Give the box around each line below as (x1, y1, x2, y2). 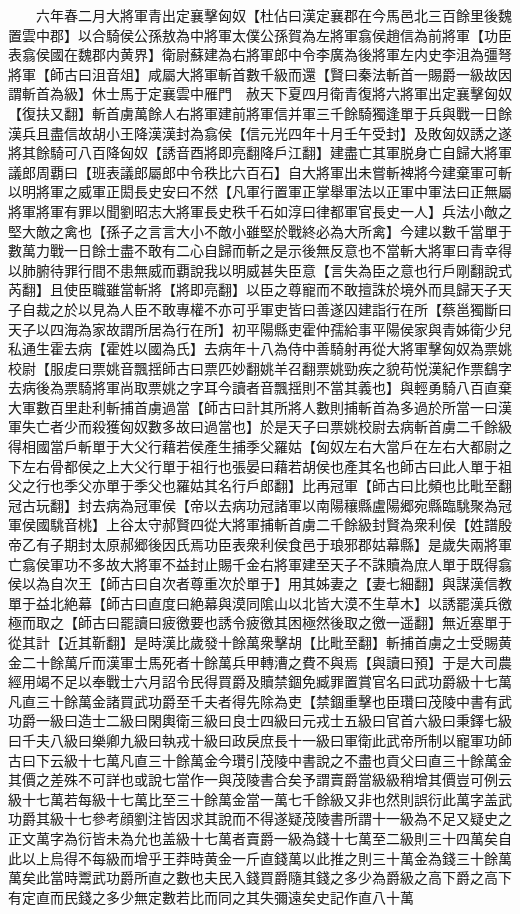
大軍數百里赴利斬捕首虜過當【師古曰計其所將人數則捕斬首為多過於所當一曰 (8, 396, 498, 417)
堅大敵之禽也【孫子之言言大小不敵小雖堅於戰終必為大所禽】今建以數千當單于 (8, 220, 512, 241)
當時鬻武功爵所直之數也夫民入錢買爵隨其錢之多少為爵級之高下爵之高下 (49, 867, 512, 888)
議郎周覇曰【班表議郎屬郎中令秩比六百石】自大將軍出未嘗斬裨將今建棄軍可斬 (8, 161, 512, 182)
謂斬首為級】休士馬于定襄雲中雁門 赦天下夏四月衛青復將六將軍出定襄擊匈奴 (8, 83, 512, 104)
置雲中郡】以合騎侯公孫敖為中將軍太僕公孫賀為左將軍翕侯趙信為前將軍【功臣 (8, 24, 512, 45)
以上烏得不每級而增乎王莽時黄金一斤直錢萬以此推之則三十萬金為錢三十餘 (21, 847, 498, 868)
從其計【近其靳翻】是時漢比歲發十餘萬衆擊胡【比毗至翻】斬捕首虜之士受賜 (8, 632, 498, 652)
